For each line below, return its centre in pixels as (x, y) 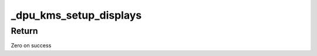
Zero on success (31, 45)
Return (24, 31)
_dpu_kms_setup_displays (76, 15)
